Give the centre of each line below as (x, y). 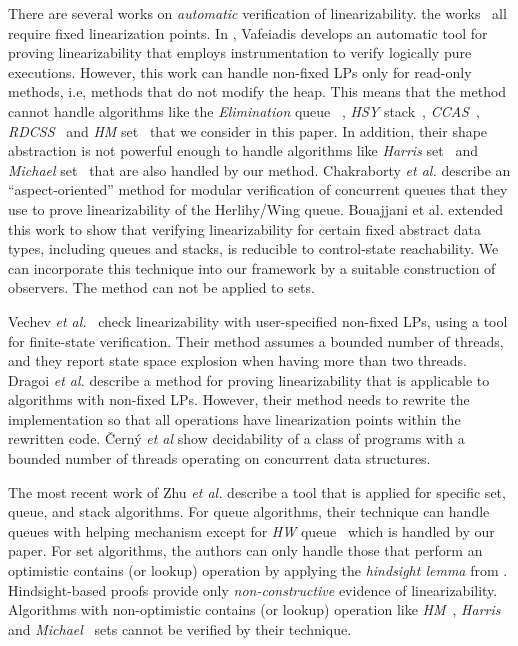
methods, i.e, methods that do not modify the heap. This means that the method (257, 91)
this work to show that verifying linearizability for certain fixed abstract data (245, 228)
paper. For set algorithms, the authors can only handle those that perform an (245, 550)
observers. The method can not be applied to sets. (161, 287)
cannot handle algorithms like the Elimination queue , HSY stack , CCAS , (244, 110)
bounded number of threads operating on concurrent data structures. (219, 458)
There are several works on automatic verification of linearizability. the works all (257, 13)
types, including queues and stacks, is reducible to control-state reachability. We (253, 248)
